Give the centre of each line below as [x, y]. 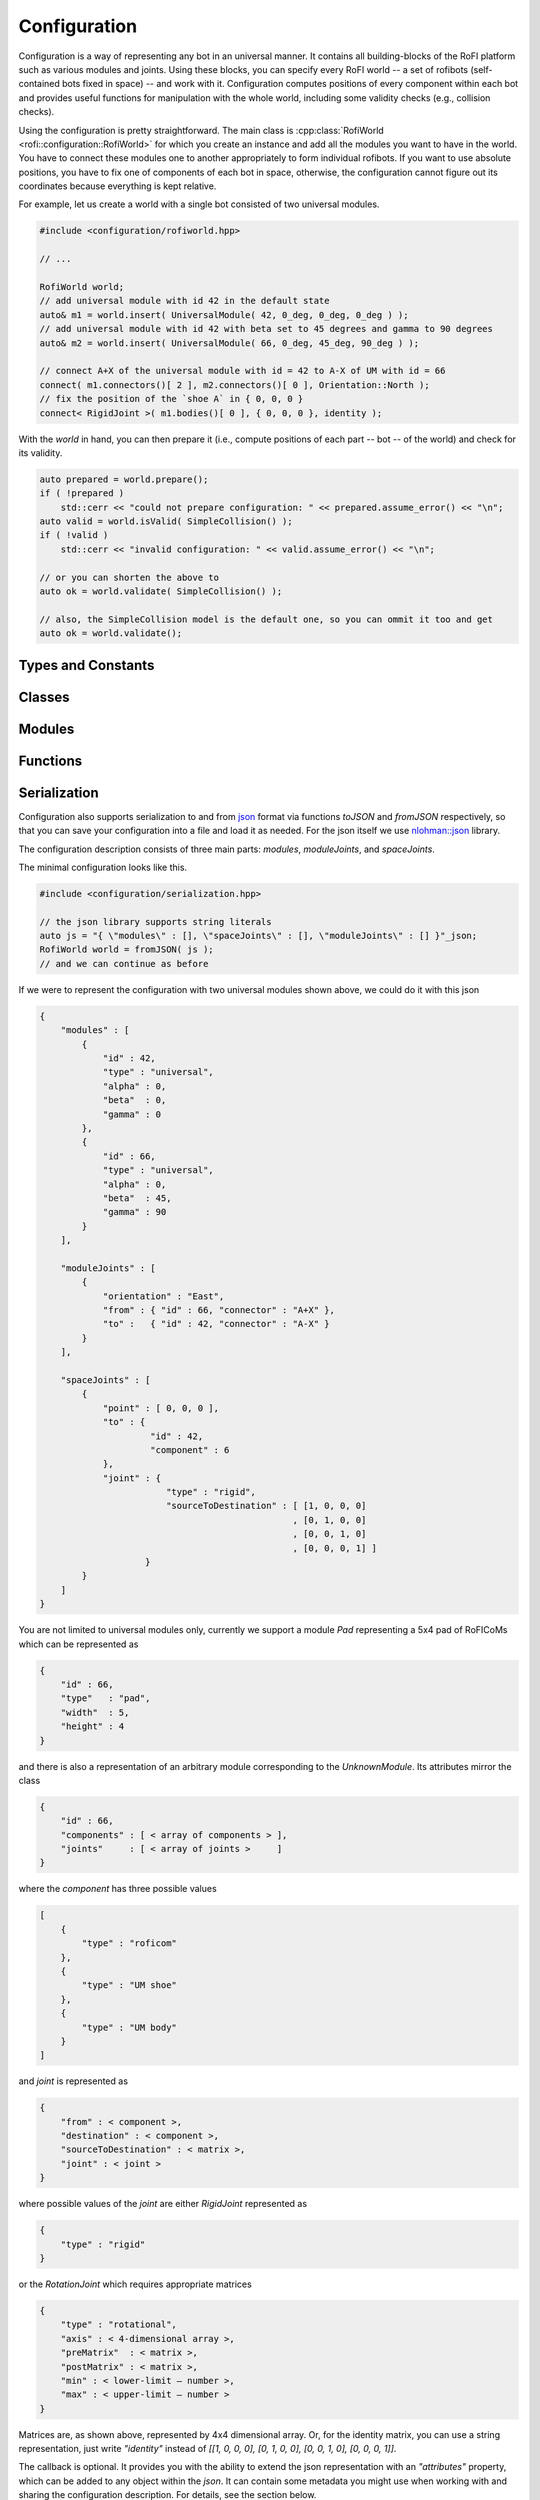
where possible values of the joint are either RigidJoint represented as [163, 2204]
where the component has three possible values [117, 1889]
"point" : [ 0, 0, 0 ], [161, 1408]
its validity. [40, 452]
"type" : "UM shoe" [129, 1985]
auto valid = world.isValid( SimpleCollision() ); [166, 521]
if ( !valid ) [74, 535]
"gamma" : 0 [132, 1114]
